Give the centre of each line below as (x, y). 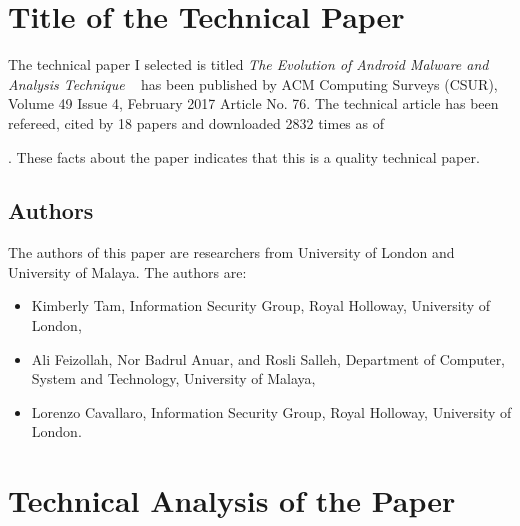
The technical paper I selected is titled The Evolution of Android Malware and (248, 64)
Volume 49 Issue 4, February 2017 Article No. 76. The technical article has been (253, 103)
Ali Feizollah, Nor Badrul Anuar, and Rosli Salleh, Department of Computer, (268, 358)
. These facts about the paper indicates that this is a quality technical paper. (244, 156)
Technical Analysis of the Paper (232, 500)
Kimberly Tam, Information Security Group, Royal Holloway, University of (261, 305)
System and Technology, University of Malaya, (173, 378)
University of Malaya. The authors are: (127, 271)
